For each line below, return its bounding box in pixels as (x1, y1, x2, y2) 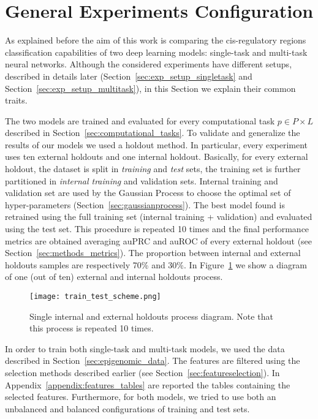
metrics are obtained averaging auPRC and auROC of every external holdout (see (5, 234, 312, 247)
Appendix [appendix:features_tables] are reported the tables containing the (5, 378, 290, 391)
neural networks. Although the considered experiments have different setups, (5, 58, 292, 70)
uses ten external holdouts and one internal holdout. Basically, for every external (5, 150, 308, 163)
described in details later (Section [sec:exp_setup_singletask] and (5, 69, 252, 82)
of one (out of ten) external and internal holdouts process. (5, 270, 223, 283)
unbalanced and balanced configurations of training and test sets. (5, 402, 250, 415)
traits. (5, 94, 28, 107)
